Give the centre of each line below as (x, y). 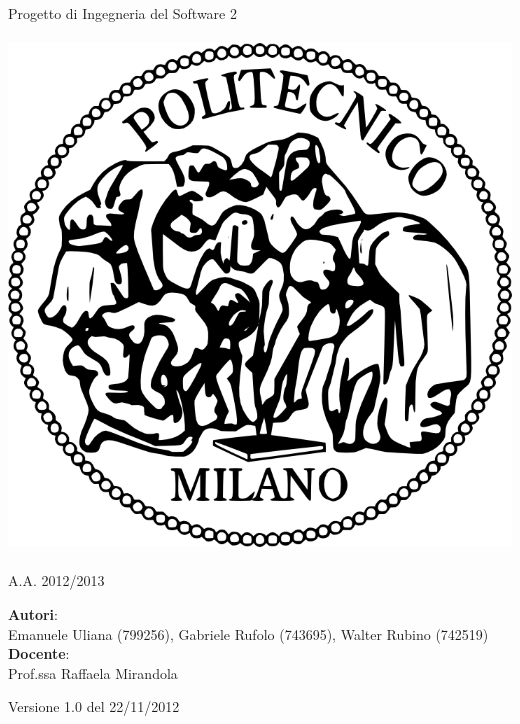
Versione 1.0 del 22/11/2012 (94, 706)
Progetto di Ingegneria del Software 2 (122, 13)
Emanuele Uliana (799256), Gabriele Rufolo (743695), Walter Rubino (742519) (248, 633)
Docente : (39, 653)
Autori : (33, 613)
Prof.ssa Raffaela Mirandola (93, 672)
